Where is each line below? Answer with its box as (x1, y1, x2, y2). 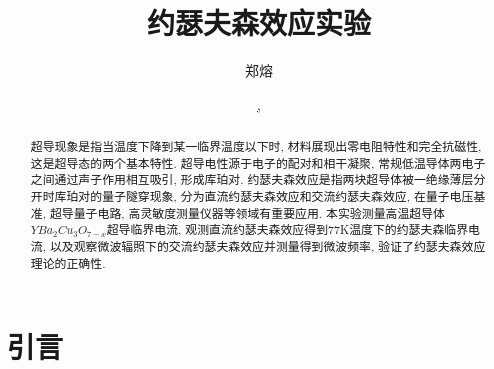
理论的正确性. (30, 254, 106, 271)
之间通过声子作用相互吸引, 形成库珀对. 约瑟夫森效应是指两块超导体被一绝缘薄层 (30, 171, 474, 188)
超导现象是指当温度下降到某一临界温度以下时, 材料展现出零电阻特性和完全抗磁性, (30, 138, 482, 155)
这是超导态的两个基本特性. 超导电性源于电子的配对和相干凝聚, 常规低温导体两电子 (30, 154, 486, 171)
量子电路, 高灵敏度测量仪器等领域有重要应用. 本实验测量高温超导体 (73, 204, 445, 221)
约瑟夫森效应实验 (146, 2, 371, 43)
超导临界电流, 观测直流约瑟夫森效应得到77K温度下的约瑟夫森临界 (106, 221, 469, 238)
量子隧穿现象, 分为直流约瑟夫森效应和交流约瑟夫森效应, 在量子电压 (102, 188, 474, 205)
